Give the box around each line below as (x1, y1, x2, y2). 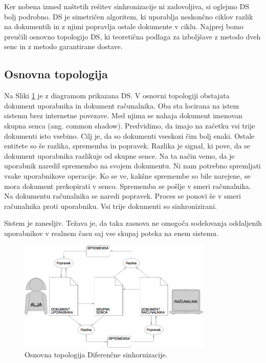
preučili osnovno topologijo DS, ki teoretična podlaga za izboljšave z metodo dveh (4, 31, 261, 41)
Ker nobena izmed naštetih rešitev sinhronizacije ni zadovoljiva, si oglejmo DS (4, 1, 249, 11)
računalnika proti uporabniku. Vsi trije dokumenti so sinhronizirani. (4, 200, 217, 211)
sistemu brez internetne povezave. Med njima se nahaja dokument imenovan (4, 110, 242, 121)
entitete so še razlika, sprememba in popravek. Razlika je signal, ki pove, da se (4, 140, 250, 151)
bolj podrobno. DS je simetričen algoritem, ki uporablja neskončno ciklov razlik (4, 11, 253, 22)
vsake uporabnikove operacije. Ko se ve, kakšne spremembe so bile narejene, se (4, 170, 251, 181)
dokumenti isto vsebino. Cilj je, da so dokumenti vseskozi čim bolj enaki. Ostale (4, 130, 255, 141)
